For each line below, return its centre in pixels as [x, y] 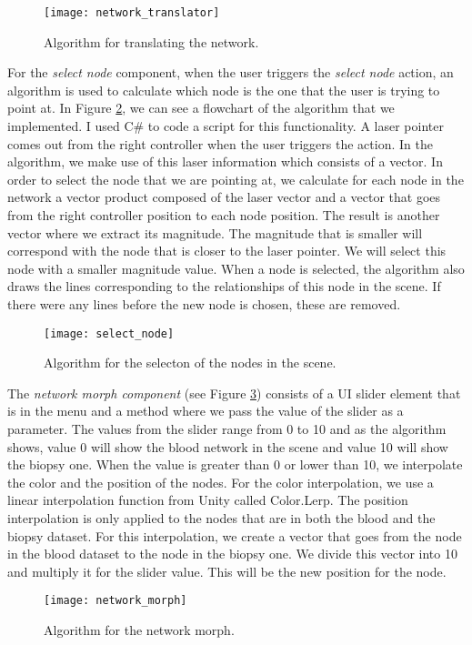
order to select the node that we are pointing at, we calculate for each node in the [236, 179]
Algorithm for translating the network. [151, 41]
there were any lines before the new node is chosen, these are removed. [204, 303]
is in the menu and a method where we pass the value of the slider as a [206, 411]
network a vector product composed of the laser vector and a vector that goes [224, 197]
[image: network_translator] [132, 13]
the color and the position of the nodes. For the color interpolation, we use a [221, 482]
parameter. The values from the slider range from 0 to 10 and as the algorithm [227, 428]
